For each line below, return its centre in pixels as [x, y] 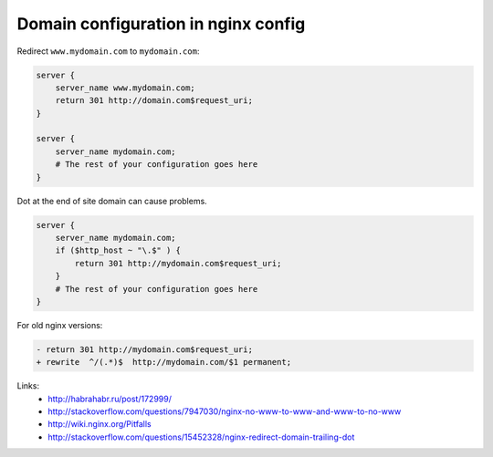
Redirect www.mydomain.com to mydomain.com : [108, 51]
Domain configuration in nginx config [161, 24]
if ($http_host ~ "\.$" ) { [118, 250]
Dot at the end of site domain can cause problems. [112, 201]
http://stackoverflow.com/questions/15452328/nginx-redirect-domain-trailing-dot [201, 437]
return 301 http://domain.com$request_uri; [154, 101]
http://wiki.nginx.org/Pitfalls [100, 424]
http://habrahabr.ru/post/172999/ [110, 399]
